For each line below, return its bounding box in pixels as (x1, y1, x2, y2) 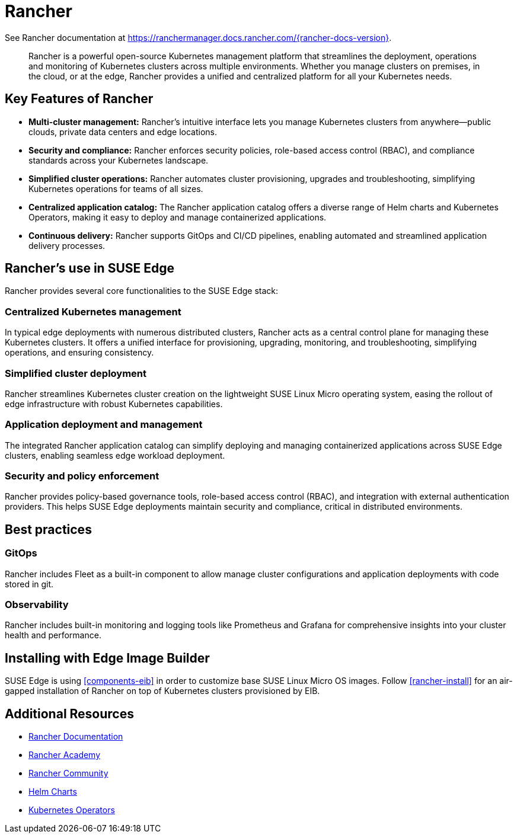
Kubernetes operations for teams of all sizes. (28, 183, 203, 194)
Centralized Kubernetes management (5, 305, 181, 318)
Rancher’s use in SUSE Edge (5, 261, 175, 276)
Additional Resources (5, 706, 134, 721)
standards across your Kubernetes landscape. (28, 155, 209, 165)
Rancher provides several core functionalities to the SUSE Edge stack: (5, 286, 279, 296)
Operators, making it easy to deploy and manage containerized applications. (28, 212, 327, 222)
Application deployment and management (5, 418, 203, 431)
